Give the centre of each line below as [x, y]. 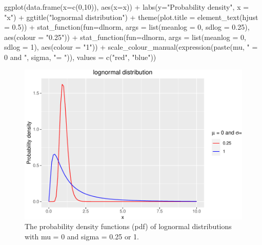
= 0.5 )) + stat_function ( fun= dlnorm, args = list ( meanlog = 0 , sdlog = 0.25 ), [127, 27]
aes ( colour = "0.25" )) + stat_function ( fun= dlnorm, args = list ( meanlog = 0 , [125, 37]
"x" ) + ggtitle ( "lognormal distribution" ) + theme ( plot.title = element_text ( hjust [131, 17]
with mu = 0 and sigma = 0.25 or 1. [82, 236]
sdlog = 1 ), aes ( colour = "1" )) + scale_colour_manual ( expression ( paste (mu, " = [131, 47]
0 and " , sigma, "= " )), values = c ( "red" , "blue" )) [80, 57]
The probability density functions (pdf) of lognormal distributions [128, 226]
